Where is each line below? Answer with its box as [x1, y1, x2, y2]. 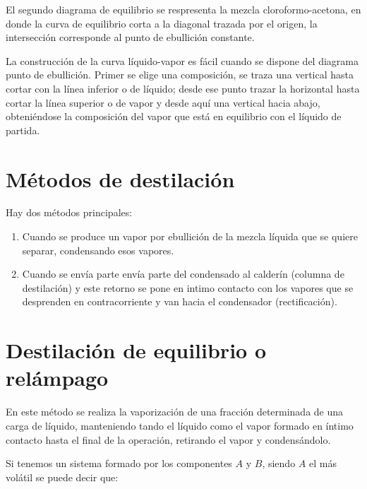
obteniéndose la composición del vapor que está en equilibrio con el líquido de [6, 109, 342, 124]
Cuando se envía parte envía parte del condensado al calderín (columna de [22, 266, 344, 281]
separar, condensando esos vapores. [22, 242, 174, 257]
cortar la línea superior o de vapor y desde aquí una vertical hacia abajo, [6, 95, 320, 110]
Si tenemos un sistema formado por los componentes [6, 456, 232, 471]
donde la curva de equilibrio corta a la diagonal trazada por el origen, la [6, 16, 318, 30]
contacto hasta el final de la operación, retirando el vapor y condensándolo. [6, 432, 331, 447]
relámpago [6, 363, 109, 392]
